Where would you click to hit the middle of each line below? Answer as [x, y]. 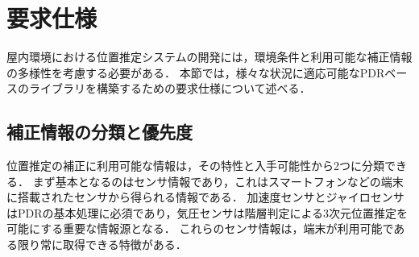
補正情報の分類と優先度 [100, 132]
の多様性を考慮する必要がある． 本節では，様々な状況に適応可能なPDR [196, 72]
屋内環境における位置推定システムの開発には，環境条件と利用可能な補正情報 [209, 57]
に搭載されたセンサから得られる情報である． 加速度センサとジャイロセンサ [205, 197]
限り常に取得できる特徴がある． [102, 245]
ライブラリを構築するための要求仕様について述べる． [170, 88]
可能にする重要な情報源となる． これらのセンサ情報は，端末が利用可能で [200, 228]
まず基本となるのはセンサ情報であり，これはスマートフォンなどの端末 [218, 181]
